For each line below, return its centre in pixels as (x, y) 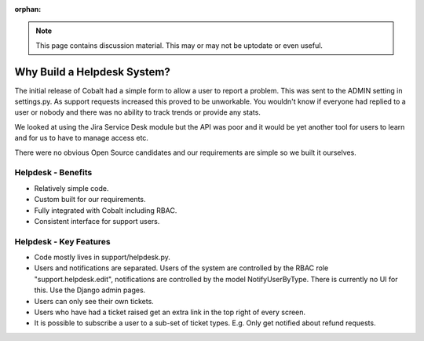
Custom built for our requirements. (90, 200)
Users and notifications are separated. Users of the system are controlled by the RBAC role (181, 268)
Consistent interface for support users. (97, 221)
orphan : (28, 9)
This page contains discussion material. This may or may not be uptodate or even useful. (179, 45)
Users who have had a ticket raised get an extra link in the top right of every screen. (170, 312)
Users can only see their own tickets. (94, 301)
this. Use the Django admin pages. (90, 290)
